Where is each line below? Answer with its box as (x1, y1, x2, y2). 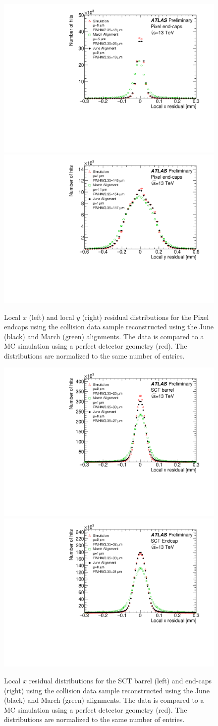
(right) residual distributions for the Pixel (82, 311, 209, 322)
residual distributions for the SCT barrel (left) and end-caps (29, 675, 212, 685)
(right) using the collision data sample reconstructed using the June (4, 685, 210, 695)
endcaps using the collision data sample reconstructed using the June (4, 321, 214, 332)
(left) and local (29, 311, 74, 322)
